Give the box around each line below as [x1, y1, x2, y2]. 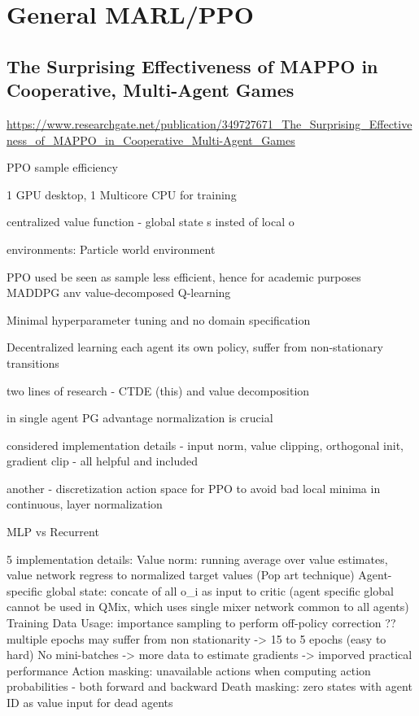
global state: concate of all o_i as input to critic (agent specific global [46, 582, 394, 599]
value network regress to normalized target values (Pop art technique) [7, 566, 355, 583]
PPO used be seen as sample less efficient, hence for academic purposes [7, 268, 361, 285]
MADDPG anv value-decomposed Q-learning [7, 284, 231, 301]
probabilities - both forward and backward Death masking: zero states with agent [7, 678, 412, 695]
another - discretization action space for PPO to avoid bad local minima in [7, 479, 381, 496]
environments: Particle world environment [7, 240, 216, 257]
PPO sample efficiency [7, 159, 118, 176]
